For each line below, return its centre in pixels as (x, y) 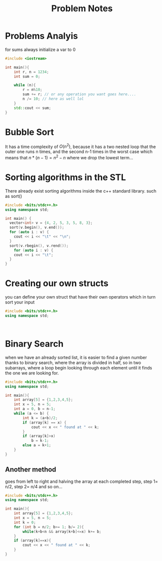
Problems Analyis (41, 36)
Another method (31, 470)
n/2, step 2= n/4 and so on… (34, 486)
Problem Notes (82, 9)
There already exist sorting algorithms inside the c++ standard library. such (81, 191)
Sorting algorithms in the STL (65, 177)
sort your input (20, 302)
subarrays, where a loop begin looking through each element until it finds (79, 367)
